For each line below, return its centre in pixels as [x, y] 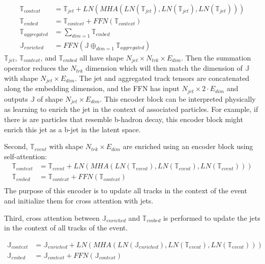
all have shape [101, 57]
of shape [50, 98]
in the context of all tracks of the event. [66, 228]
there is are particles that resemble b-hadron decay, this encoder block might [124, 119]
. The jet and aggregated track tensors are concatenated [162, 78]
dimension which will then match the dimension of [164, 68]
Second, [16, 146]
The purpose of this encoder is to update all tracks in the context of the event [126, 190]
